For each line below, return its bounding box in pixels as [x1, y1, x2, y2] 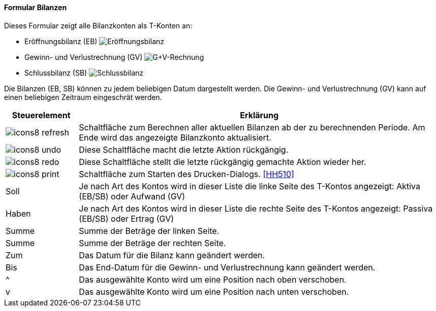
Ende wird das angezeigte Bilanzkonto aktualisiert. [79, 132, 271, 143]
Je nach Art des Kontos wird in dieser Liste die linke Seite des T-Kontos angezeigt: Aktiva [79, 181, 420, 191]
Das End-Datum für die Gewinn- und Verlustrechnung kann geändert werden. [79, 262, 376, 272]
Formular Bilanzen [4, 3, 67, 12]
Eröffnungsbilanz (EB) [24, 37, 98, 46]
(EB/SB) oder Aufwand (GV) [79, 191, 185, 201]
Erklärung [240, 110, 279, 120]
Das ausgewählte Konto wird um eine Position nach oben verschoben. [79, 274, 347, 285]
